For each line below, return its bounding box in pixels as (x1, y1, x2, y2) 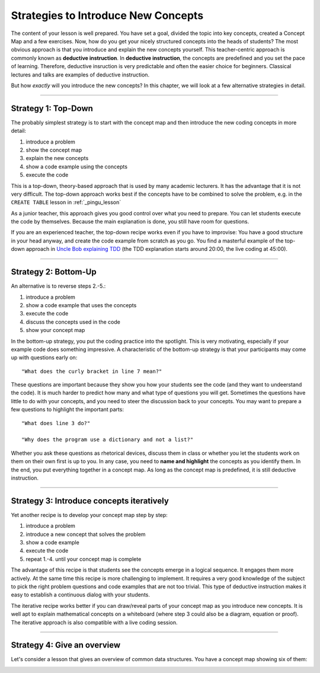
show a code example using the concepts (25, 163, 127, 170)
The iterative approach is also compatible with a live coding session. (11, 618, 178, 626)
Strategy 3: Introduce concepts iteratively (11, 496, 169, 506)
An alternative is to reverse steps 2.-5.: (11, 282, 106, 290)
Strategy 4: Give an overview (11, 640, 121, 650)
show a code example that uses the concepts (25, 301, 137, 308)
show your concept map (25, 327, 85, 334)
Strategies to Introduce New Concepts (11, 9, 204, 22)
